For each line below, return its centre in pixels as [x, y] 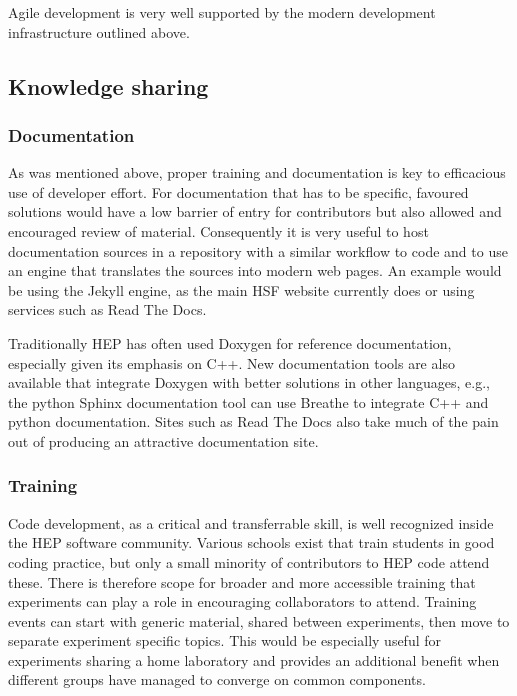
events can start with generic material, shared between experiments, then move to [259, 620]
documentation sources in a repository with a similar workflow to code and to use [258, 250]
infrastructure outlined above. [99, 31]
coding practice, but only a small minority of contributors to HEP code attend [249, 561]
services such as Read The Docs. [107, 309]
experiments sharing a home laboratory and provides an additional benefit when [254, 659]
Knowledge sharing [108, 85]
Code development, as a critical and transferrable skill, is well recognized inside [251, 522]
